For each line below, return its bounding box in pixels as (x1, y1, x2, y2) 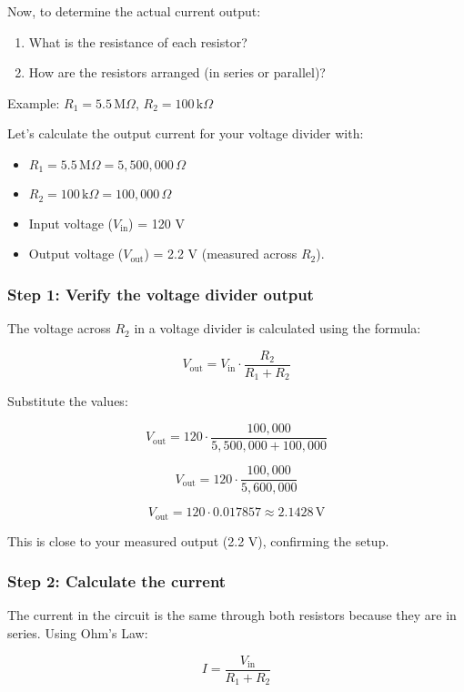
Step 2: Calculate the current (7, 570, 227, 593)
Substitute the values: (7, 392, 128, 411)
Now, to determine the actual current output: (7, 2, 261, 20)
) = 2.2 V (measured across (144, 244, 298, 263)
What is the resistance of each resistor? (28, 32, 247, 51)
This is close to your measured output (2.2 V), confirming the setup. (7, 531, 389, 550)
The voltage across (7, 319, 111, 338)
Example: (7, 93, 60, 112)
